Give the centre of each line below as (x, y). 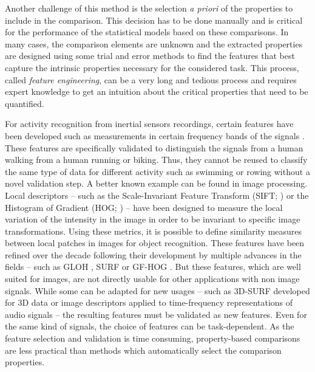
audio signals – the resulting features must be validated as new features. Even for (156, 314)
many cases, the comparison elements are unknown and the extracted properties (154, 43)
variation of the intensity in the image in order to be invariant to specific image (153, 219)
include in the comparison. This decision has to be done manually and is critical (154, 20)
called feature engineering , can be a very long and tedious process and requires (151, 79)
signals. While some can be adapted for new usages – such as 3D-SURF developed (157, 290)
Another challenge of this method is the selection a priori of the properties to (149, 8)
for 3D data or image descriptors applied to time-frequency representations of (149, 302)
